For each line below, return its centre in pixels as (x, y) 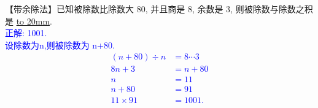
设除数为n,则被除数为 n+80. (60, 44)
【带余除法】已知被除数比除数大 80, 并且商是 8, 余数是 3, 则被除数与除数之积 (159, 9)
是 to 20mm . (29, 21)
